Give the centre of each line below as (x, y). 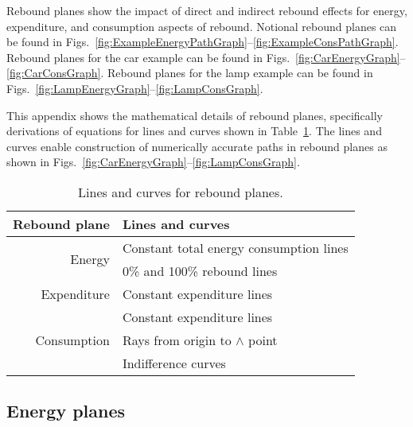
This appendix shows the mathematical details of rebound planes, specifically (195, 115)
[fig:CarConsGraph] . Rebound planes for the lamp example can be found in (190, 73)
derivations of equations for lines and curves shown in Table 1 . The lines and (194, 131)
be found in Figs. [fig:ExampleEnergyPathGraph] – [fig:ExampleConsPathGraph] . (203, 42)
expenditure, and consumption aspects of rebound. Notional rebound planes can (202, 26)
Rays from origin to (177, 340)
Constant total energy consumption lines (235, 247)
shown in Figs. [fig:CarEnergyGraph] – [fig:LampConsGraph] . (153, 162)
